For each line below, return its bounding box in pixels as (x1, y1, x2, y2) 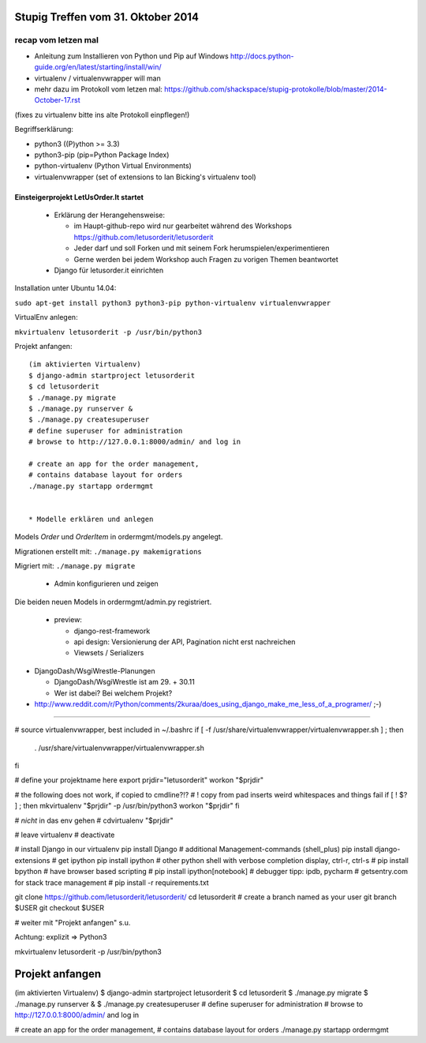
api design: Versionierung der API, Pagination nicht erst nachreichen (73, 636, 296, 647)
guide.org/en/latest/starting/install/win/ (34, 62, 162, 72)
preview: (54, 615, 83, 625)
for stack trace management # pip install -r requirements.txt (14, 877, 209, 887)
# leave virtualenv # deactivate (14, 830, 115, 840)
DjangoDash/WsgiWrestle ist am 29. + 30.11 (54, 677, 195, 687)
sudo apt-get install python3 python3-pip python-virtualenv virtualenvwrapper (14, 298, 331, 307)
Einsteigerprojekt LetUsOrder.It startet (14, 192, 144, 201)
